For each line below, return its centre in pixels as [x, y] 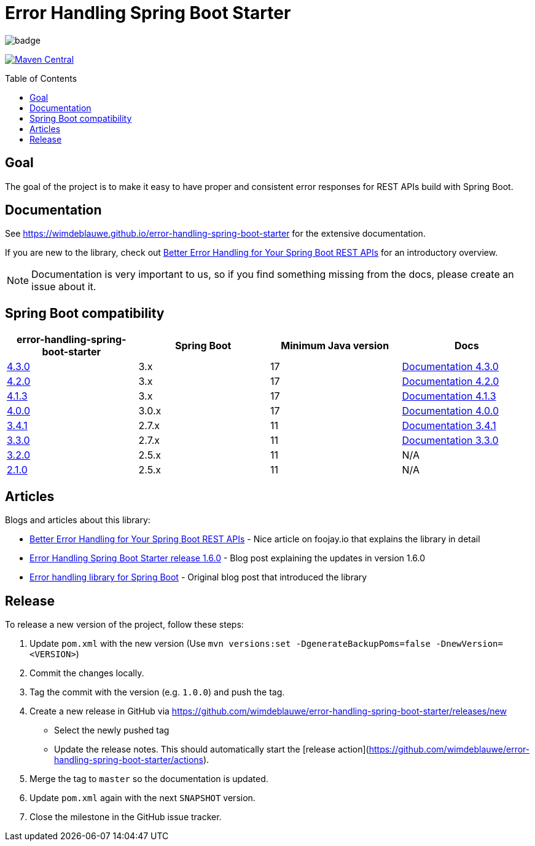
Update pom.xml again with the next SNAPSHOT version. [143, 797]
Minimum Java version [335, 346]
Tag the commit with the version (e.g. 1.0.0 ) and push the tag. [157, 692]
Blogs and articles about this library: [78, 520]
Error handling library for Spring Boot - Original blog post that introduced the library [198, 577]
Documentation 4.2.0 [451, 381]
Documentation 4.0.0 [450, 411]
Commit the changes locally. [87, 673]
